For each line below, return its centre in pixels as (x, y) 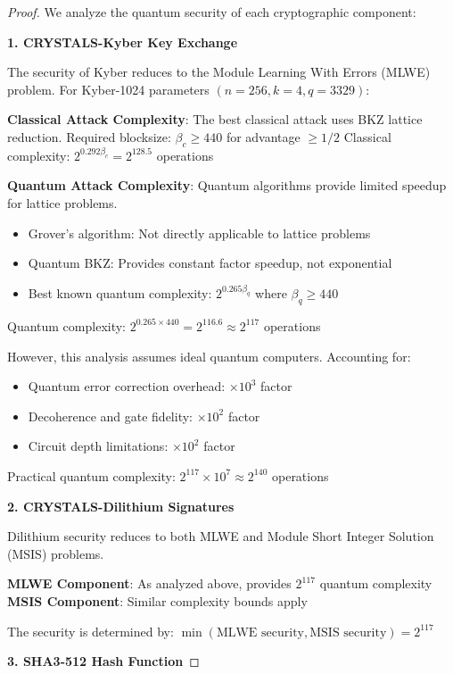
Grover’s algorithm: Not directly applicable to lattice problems (199, 233)
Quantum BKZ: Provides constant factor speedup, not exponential (210, 263)
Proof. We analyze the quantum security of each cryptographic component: (212, 12)
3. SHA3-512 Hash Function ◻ (103, 661)
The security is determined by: (91, 631)
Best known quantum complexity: (120, 293)
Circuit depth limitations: (98, 446)
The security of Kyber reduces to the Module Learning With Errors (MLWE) (219, 72)
